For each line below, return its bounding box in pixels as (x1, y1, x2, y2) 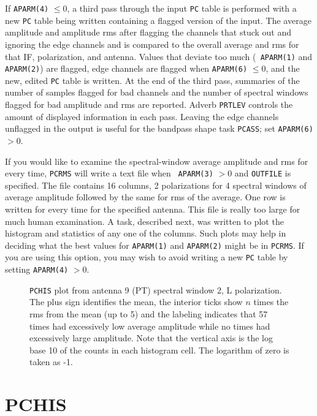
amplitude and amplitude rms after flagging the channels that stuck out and (5, 26, 292, 39)
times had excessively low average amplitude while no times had (29, 319, 270, 332)
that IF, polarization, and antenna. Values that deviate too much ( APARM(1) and (5, 50, 313, 62)
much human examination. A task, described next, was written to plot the (5, 214, 284, 227)
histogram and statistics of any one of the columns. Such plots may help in (5, 227, 286, 240)
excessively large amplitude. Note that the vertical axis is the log (29, 331, 273, 344)
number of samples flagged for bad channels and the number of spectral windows (5, 86, 308, 99)
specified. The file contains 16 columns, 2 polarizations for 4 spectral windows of (5, 178, 307, 191)
